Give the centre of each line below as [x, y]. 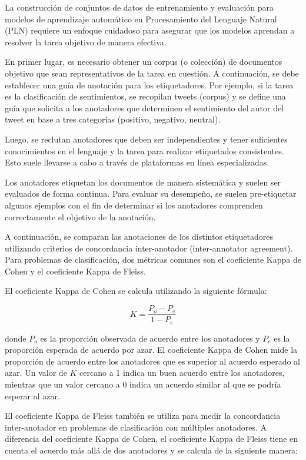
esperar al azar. [32, 396]
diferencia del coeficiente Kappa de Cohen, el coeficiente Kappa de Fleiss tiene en [152, 439]
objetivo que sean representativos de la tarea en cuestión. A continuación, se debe [152, 73]
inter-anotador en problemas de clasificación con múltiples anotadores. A [136, 427]
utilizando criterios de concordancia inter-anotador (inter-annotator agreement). [149, 248]
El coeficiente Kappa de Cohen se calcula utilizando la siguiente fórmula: [136, 291]
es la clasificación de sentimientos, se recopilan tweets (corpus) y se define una [145, 96]
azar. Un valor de [36, 373]
